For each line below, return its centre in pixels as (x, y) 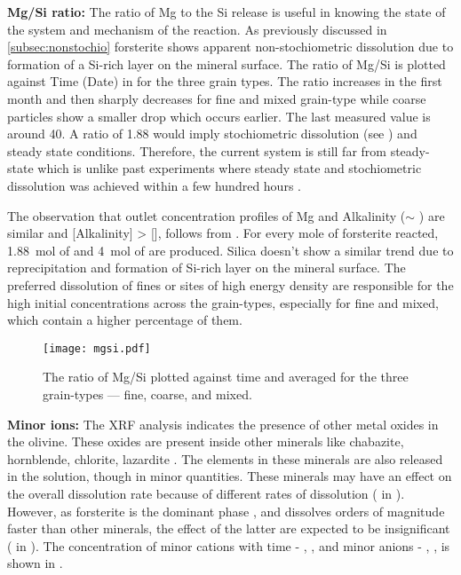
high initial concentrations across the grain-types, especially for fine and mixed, (223, 302)
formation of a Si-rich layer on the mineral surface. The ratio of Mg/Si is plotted (227, 63)
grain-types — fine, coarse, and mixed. (147, 394)
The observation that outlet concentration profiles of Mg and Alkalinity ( (207, 215)
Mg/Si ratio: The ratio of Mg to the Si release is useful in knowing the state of (227, 12)
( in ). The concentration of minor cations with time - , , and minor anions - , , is (229, 545)
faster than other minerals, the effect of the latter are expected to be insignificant (229, 528)
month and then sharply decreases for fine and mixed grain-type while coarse (217, 98)
